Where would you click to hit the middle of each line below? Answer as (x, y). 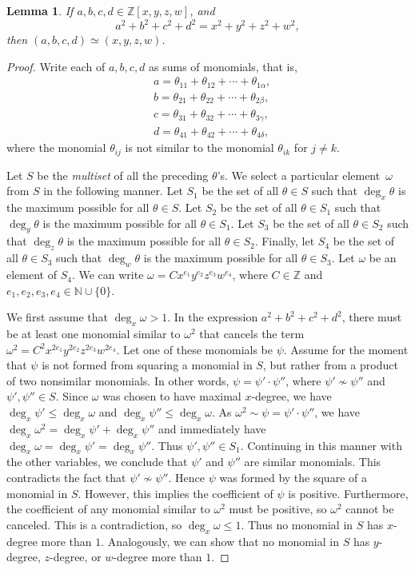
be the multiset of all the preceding (123, 175)
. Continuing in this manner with (321, 445)
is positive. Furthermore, (348, 493)
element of (32, 275)
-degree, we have (291, 396)
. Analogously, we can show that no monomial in (220, 541)
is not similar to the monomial (200, 147)
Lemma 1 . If (40, 10)
